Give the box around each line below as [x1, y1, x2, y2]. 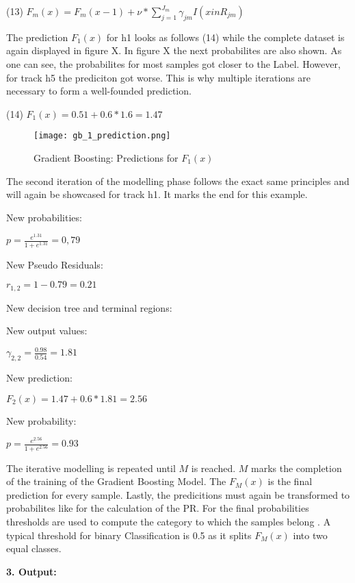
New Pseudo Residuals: [6, 257, 103, 271]
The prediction [6, 29, 68, 44]
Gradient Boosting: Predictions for [34, 151, 179, 165]
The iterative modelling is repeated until [6, 460, 176, 475]
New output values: [6, 323, 88, 338]
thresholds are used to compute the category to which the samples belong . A [6, 514, 331, 528]
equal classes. [6, 541, 62, 556]
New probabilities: [6, 210, 82, 224]
